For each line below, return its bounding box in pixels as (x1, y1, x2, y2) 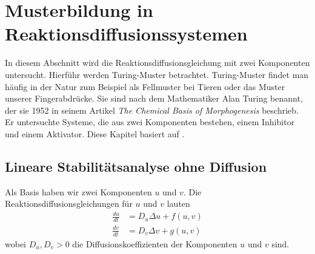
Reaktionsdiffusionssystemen (5, 21, 248, 46)
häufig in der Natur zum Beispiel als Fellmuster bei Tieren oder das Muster (5, 80, 285, 93)
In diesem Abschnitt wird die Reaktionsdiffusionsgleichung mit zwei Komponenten (5, 56, 310, 69)
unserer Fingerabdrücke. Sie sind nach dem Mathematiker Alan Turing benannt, (5, 92, 303, 105)
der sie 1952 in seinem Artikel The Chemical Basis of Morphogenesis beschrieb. (5, 103, 299, 116)
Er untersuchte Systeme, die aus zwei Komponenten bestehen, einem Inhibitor (5, 116, 295, 128)
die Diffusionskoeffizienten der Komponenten (72, 237, 237, 250)
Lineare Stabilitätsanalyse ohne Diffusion (5, 157, 267, 175)
